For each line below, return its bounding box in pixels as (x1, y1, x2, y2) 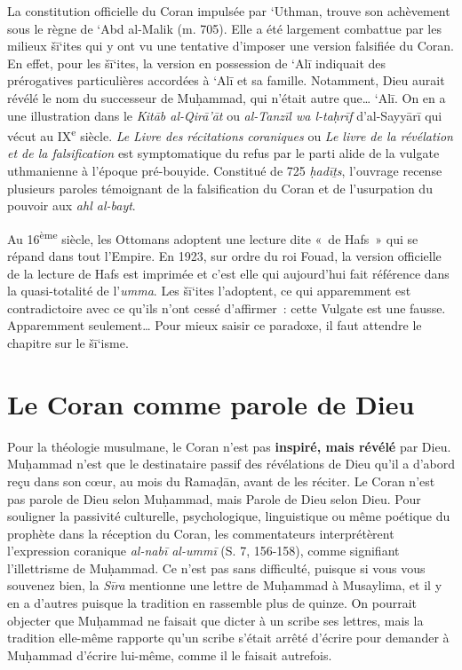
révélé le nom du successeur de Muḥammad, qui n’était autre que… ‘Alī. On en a (7, 88, 446, 106)
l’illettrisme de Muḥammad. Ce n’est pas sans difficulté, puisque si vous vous (7, 558, 426, 577)
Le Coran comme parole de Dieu (7, 385, 415, 422)
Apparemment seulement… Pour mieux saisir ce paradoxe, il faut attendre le (7, 316, 422, 335)
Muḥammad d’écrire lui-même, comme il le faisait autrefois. (7, 645, 332, 664)
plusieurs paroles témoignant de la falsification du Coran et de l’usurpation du (7, 178, 433, 197)
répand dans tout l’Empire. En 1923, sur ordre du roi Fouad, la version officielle (7, 247, 442, 265)
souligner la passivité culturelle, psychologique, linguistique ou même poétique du (7, 507, 450, 525)
